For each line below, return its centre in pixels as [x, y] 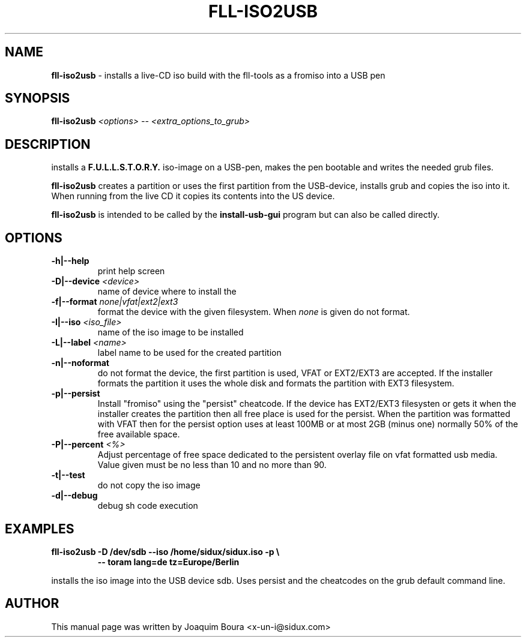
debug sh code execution [148, 506]
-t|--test [68, 475]
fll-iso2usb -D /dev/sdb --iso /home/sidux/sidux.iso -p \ [165, 551]
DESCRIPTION [48, 144]
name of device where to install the [167, 292]
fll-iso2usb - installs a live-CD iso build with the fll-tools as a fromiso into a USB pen [218, 75]
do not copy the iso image [149, 485]
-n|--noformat [80, 363]
